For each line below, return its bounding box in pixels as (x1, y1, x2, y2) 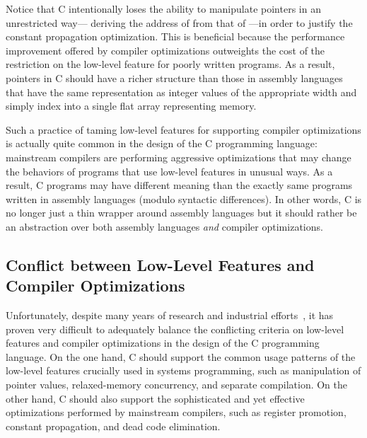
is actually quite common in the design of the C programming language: (6, 136, 318, 151)
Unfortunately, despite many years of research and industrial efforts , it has (6, 308, 334, 323)
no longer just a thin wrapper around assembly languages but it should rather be (6, 205, 357, 220)
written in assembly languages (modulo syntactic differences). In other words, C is (6, 191, 362, 206)
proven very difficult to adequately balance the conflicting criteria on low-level (6, 321, 344, 336)
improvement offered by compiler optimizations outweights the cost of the (6, 42, 325, 57)
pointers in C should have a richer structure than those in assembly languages (6, 70, 343, 85)
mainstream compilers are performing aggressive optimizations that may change (6, 149, 351, 164)
